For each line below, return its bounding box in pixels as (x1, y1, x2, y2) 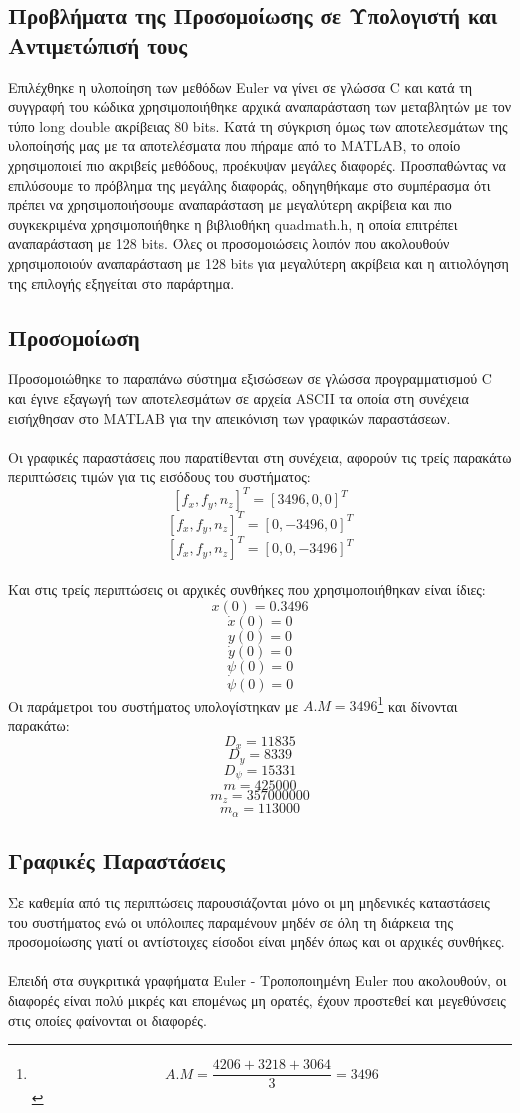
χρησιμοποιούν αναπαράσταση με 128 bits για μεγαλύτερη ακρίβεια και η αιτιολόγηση (8, 252, 509, 273)
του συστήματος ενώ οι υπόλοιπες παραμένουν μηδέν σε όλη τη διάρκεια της (8, 911, 453, 932)
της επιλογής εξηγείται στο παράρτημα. (8, 272, 235, 293)
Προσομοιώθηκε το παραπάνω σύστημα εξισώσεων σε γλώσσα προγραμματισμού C (8, 368, 492, 389)
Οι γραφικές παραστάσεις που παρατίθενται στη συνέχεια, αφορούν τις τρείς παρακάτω (8, 446, 512, 467)
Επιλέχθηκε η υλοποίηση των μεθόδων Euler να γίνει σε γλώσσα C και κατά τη (8, 76, 473, 97)
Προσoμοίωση (8, 321, 140, 352)
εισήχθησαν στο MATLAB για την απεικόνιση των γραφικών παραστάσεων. (8, 407, 451, 428)
